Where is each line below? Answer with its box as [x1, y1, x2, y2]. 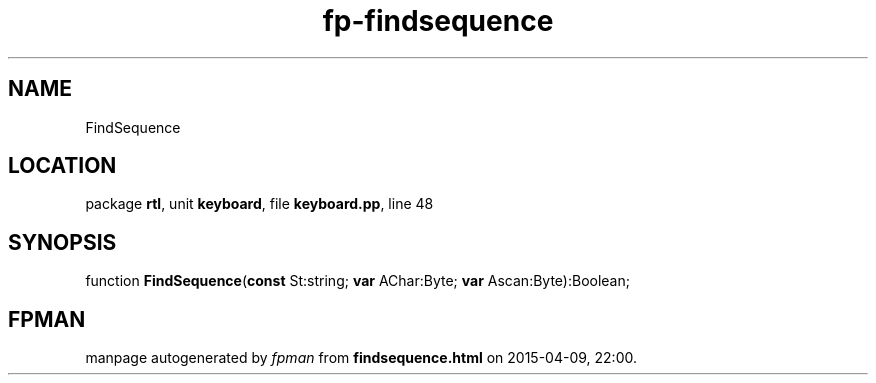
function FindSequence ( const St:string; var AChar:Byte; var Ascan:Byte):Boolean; [85, 272, 630, 290]
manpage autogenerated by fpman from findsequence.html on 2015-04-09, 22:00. [85, 349, 637, 367]
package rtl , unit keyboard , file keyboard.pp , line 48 [85, 195, 434, 213]
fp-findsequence [322, 4, 554, 38]
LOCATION [8, 153, 117, 179]
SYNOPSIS [8, 229, 117, 255]
